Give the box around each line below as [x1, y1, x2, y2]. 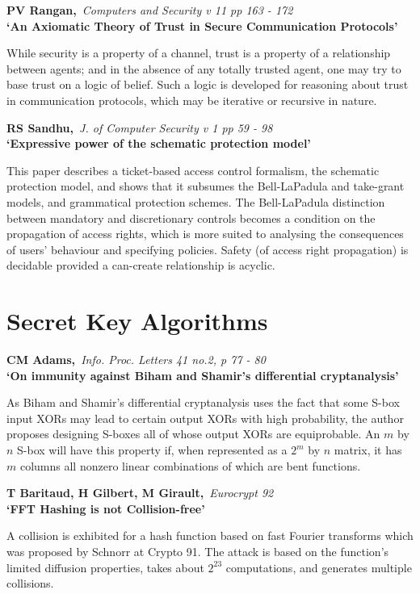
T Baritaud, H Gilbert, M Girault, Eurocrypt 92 [6, 484, 274, 501]
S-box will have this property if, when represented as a [17, 441, 288, 458]
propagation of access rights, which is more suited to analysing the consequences [6, 225, 404, 242]
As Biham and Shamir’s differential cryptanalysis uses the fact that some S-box [6, 394, 400, 411]
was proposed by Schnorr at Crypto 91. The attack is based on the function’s [6, 542, 389, 559]
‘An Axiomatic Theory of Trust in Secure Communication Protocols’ [6, 17, 398, 34]
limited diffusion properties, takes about [6, 558, 204, 575]
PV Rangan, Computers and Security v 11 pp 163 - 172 [6, 2, 293, 18]
